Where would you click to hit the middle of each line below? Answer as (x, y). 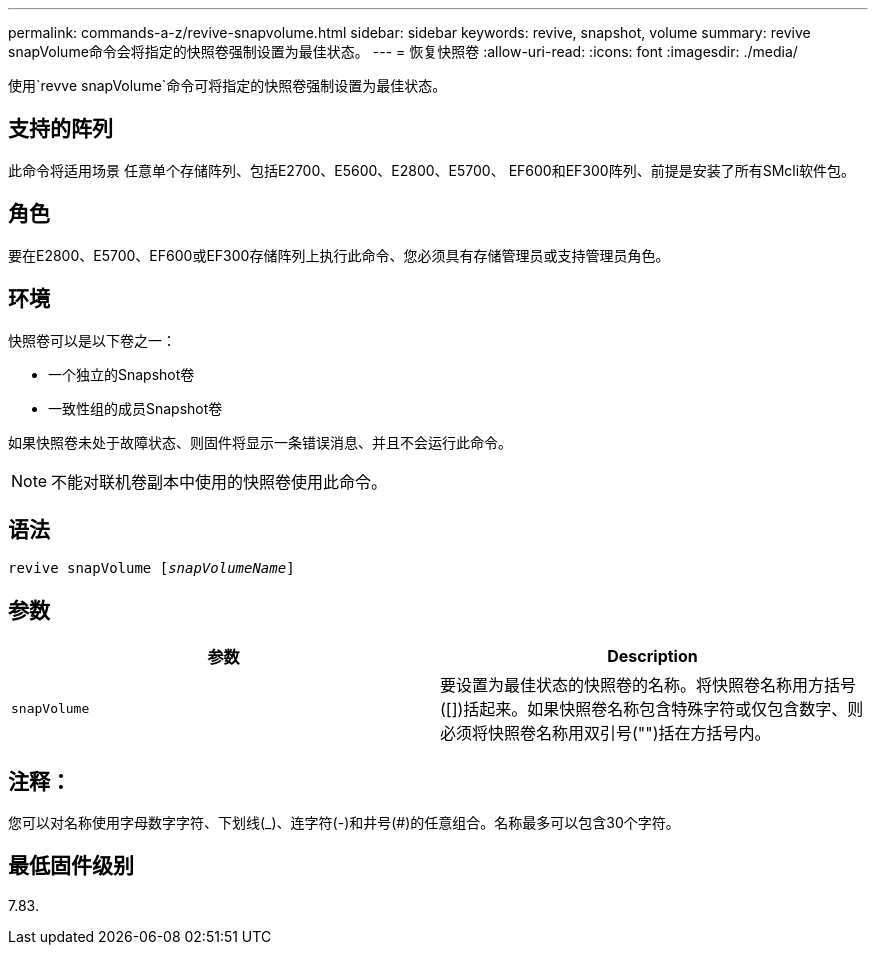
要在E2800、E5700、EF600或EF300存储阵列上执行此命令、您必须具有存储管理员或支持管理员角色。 (339, 255)
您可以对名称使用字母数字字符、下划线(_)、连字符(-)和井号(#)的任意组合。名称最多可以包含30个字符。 (344, 823)
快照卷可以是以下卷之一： (92, 340)
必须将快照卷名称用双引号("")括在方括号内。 (605, 733)
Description (652, 656)
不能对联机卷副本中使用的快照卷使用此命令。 (219, 481)
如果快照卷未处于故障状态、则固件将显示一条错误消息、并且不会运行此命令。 (260, 442)
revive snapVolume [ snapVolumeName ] (151, 568)
